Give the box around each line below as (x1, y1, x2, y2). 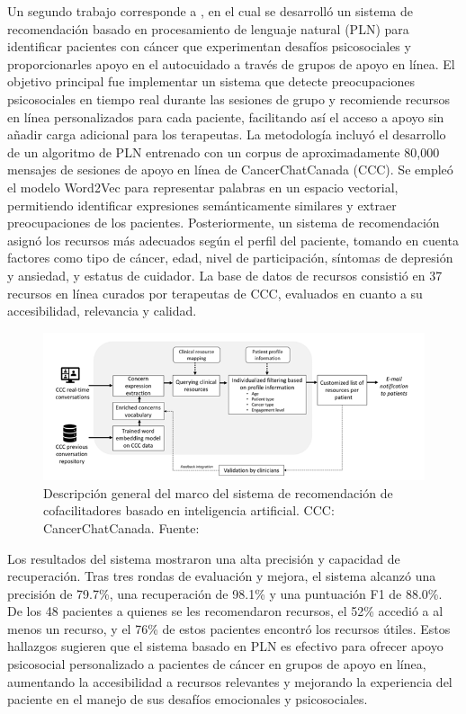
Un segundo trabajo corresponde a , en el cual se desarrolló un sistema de (7, 2, 413, 20)
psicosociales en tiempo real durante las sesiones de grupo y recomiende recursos (7, 89, 451, 108)
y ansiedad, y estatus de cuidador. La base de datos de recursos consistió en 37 (7, 265, 443, 284)
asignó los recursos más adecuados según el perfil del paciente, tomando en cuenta (7, 230, 459, 249)
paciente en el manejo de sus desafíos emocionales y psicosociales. (7, 690, 368, 709)
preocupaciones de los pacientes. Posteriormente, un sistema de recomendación (7, 213, 440, 232)
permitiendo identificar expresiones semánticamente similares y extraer (7, 195, 397, 214)
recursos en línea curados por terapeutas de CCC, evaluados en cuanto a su (7, 283, 423, 302)
